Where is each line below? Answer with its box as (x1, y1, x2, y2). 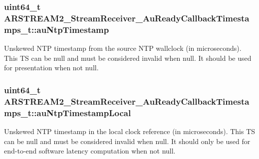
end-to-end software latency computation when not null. (4, 146, 176, 156)
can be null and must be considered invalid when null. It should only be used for (4, 136, 251, 146)
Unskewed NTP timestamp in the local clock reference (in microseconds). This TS (4, 126, 256, 136)
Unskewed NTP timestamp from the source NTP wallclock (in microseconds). (4, 43, 242, 53)
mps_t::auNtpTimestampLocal (4, 106, 131, 119)
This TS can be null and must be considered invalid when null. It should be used (4, 52, 252, 63)
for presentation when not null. (4, 62, 99, 73)
